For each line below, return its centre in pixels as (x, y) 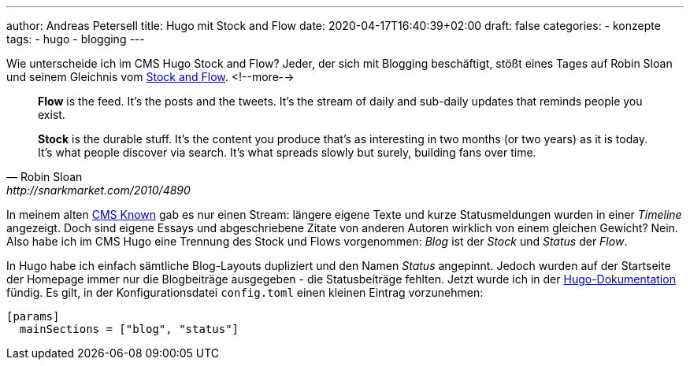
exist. (52, 115)
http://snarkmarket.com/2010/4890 (98, 190)
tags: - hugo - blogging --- (76, 39)
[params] (33, 316)
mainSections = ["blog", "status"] (129, 329)
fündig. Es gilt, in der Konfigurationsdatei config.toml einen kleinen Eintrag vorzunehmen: (245, 292)
